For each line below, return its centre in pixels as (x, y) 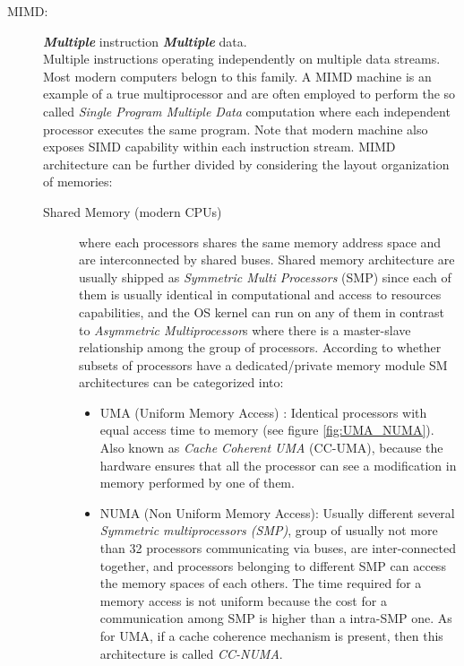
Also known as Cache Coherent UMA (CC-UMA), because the (271, 448)
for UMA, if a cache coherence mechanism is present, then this (271, 636)
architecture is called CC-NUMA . (191, 653)
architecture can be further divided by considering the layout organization (246, 164)
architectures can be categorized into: (181, 382)
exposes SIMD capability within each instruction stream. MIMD (219, 147)
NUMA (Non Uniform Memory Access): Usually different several (277, 512)
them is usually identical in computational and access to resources (260, 294)
